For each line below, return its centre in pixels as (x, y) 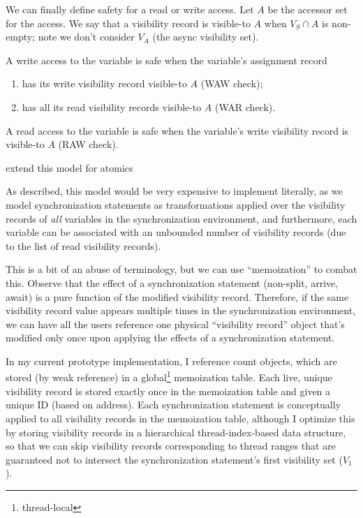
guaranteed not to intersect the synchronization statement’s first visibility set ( (174, 459)
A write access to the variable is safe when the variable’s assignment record (166, 60)
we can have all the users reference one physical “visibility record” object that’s (175, 324)
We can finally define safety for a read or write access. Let (130, 9)
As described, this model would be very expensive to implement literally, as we (174, 191)
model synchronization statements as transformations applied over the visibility (176, 204)
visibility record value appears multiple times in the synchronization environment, (181, 310)
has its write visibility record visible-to (104, 83)
